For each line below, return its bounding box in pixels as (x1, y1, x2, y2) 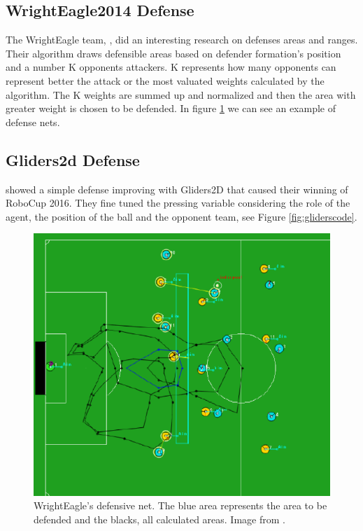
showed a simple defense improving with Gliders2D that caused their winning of (6, 181, 348, 196)
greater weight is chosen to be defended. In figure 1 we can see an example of (6, 101, 336, 116)
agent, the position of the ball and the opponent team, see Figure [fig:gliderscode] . (6, 209, 357, 223)
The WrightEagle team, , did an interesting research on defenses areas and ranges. (6, 32, 358, 47)
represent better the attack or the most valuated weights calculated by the (6, 73, 325, 88)
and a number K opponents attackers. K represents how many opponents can (6, 60, 336, 74)
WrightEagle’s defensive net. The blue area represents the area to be (34, 498, 327, 513)
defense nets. (6, 114, 60, 129)
